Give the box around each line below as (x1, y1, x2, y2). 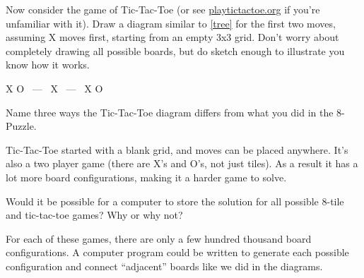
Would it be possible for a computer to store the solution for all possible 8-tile (6, 193, 344, 208)
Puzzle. (6, 119, 37, 133)
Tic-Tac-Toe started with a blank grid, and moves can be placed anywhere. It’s (6, 142, 348, 157)
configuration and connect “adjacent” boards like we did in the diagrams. (6, 258, 323, 273)
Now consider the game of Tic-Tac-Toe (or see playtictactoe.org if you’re (6, 2, 320, 16)
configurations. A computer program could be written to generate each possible (6, 245, 349, 260)
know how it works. (6, 57, 90, 72)
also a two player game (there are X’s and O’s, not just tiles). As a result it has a (6, 156, 358, 171)
